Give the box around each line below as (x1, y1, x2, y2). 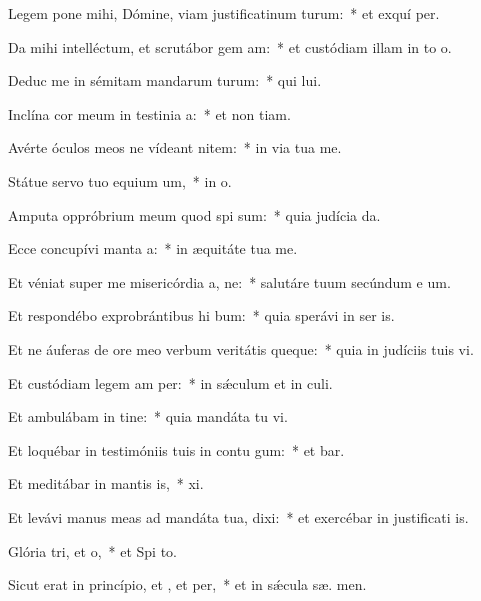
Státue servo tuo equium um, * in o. (8, 170, 232, 191)
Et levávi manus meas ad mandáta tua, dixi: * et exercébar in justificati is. (8, 506, 469, 527)
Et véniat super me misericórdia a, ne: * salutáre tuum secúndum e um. (8, 271, 451, 292)
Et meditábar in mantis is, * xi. (8, 473, 204, 494)
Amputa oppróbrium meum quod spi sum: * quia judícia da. (8, 204, 381, 225)
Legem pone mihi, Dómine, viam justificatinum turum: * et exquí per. (8, 3, 440, 23)
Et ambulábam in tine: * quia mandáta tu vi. (8, 406, 288, 427)
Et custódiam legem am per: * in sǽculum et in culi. (8, 372, 333, 393)
